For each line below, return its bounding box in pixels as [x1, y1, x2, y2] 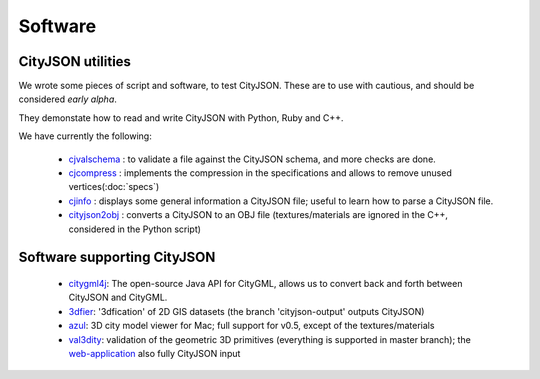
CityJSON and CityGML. [68, 291, 168, 304]
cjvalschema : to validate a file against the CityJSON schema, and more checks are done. [68, 153, 437, 165]
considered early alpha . [18, 93, 117, 105]
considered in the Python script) [68, 223, 202, 235]
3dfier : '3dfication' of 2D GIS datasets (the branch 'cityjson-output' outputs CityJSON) [68, 305, 425, 317]
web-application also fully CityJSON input [68, 347, 241, 359]
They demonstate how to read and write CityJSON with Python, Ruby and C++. [18, 111, 344, 124]
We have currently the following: [18, 130, 152, 142]
